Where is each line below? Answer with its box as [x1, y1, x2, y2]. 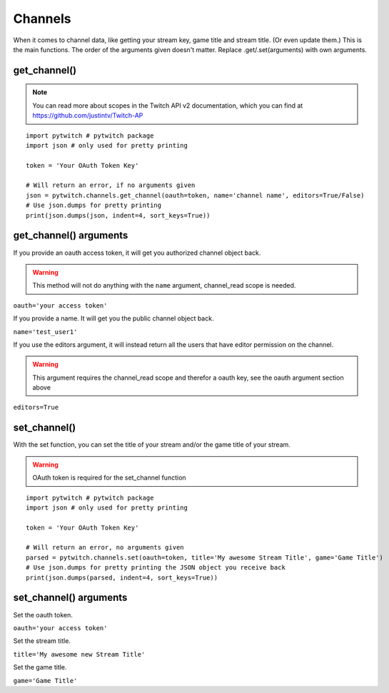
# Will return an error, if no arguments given [26, 181, 196, 189]
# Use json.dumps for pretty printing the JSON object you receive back [26, 564, 286, 572]
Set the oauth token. [13, 610, 73, 619]
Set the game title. [13, 663, 67, 672]
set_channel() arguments [13, 592, 128, 604]
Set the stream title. [13, 637, 71, 645]
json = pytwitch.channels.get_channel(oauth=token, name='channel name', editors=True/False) [26, 191, 365, 199]
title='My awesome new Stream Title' [13, 650, 146, 658]
